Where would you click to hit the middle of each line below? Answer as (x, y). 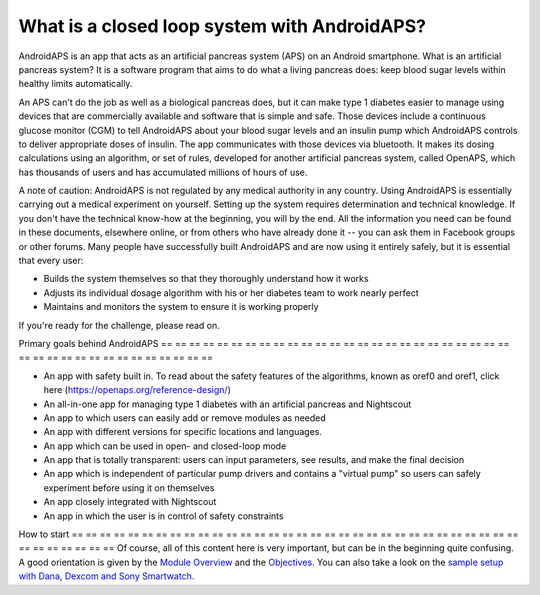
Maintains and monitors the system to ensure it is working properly (181, 307)
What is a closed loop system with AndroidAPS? (222, 26)
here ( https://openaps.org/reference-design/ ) (137, 390)
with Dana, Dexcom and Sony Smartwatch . (106, 576)
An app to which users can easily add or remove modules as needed (185, 417)
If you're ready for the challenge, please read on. (119, 325)
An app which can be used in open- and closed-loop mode (165, 446)
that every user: (51, 261)
